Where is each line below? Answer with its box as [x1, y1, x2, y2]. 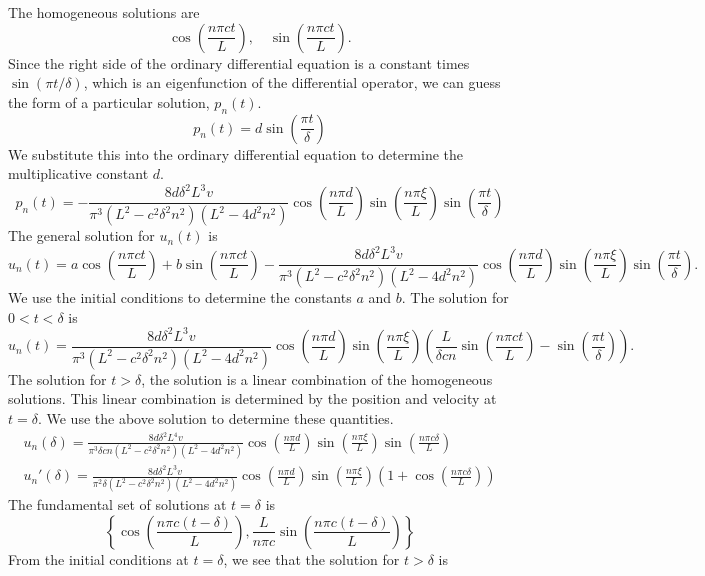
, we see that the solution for [223, 548, 400, 569]
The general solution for [8, 225, 155, 246]
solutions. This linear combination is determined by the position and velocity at [8, 388, 497, 409]
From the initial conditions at [8, 548, 189, 569]
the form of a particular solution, [8, 91, 210, 112]
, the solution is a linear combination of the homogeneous [141, 368, 493, 389]
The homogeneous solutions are [8, 2, 200, 22]
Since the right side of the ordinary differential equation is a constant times [8, 52, 470, 73]
